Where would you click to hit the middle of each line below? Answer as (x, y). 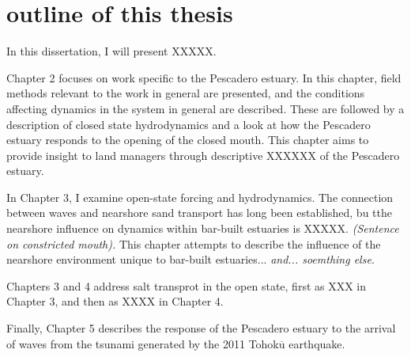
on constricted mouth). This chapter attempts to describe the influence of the (194, 243)
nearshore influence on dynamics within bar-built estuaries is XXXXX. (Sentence (203, 228)
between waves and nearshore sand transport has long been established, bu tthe (199, 213)
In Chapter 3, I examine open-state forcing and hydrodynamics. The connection (200, 197)
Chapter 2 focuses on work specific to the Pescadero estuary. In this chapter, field (204, 77)
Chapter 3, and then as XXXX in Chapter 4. (115, 301)
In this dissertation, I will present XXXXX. (111, 51)
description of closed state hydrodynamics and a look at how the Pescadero (189, 124)
